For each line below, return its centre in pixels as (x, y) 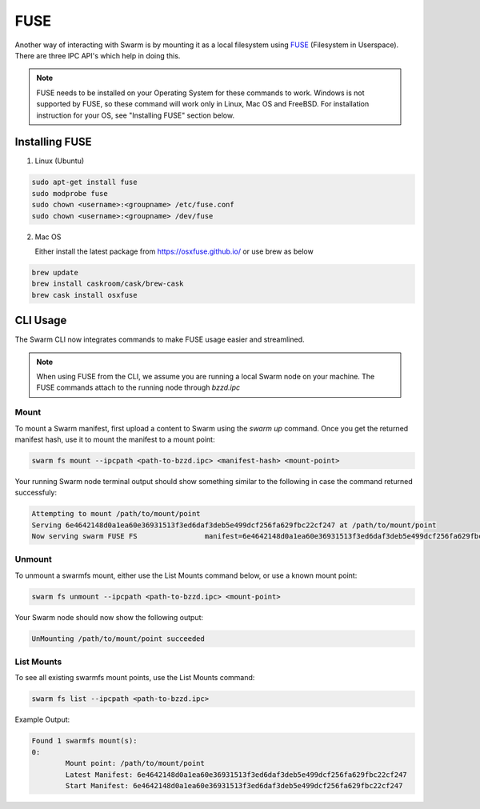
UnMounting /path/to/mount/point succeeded (118, 639)
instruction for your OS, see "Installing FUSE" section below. (136, 115)
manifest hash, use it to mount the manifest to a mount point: (115, 439)
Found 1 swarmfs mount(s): (84, 741)
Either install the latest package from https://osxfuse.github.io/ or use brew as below (174, 251)
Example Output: (42, 719)
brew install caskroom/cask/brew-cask (108, 284)
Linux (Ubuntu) (60, 161)
